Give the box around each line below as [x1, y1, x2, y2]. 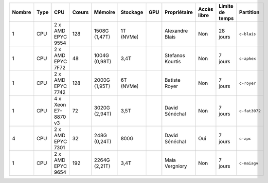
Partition [239, 9, 260, 16]
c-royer [239, 80, 256, 86]
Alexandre [164, 27, 188, 34]
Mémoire [94, 9, 115, 16]
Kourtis [164, 58, 181, 65]
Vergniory [164, 163, 187, 169]
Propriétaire [164, 9, 193, 16]
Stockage [121, 9, 143, 16]
